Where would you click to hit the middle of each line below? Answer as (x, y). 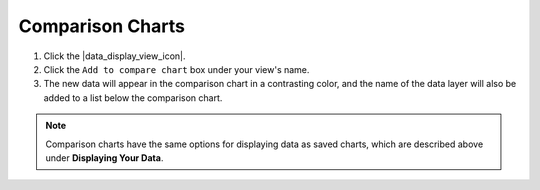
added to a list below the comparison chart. (133, 97)
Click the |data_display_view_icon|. (114, 56)
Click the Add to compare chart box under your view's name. (176, 69)
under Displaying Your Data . (104, 157)
